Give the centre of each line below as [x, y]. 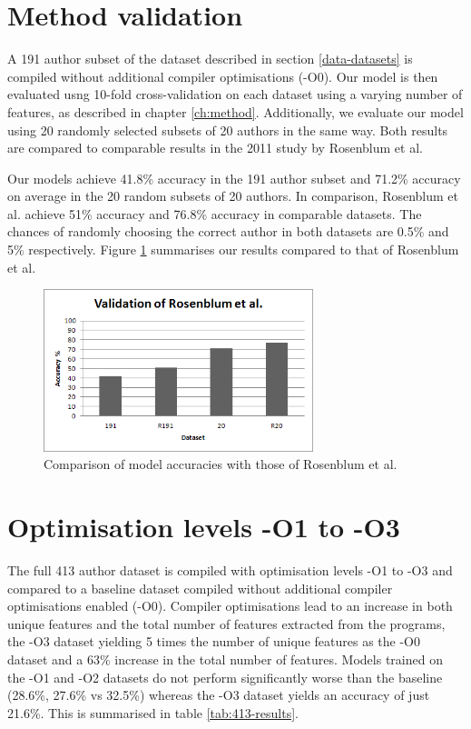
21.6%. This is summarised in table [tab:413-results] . [153, 712]
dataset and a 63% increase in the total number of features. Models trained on [225, 659]
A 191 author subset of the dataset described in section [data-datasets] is [210, 59]
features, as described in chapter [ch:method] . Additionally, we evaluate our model [235, 111]
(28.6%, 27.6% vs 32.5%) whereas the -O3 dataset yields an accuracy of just [219, 695]
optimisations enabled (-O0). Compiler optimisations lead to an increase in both [230, 606]
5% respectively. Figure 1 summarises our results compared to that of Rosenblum [233, 250]
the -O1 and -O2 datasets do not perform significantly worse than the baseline [225, 677]
